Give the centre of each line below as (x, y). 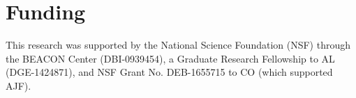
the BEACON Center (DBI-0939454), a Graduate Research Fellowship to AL (170, 58)
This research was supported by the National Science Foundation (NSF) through (178, 45)
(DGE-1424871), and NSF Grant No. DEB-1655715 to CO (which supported (169, 72)
